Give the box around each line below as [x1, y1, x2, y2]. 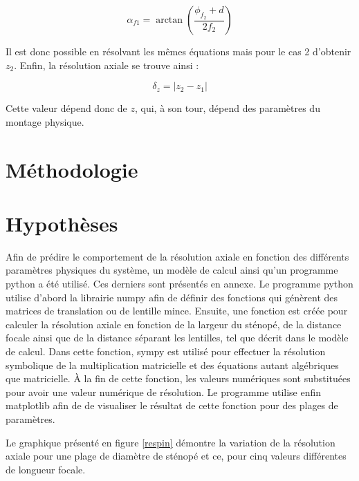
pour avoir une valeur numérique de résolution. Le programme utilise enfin [6, 384, 322, 399]
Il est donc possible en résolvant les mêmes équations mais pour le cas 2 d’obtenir [6, 44, 351, 58]
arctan [156, 15, 183, 25]
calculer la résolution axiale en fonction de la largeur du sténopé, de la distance [6, 317, 342, 331]
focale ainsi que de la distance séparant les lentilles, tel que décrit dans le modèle [6, 330, 349, 345]
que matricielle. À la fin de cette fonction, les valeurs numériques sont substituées [6, 371, 351, 386]
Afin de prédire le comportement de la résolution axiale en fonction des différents [6, 249, 349, 263]
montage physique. [6, 114, 84, 129]
